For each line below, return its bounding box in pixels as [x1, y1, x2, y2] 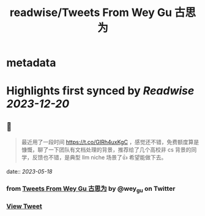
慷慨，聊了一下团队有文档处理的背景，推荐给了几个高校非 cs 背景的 [21, 146, 192, 153]
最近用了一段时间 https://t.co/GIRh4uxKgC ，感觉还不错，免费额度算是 [21, 139, 199, 146]
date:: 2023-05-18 [6, 168, 53, 175]
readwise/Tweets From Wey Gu [9, 6, 173, 20]
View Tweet [6, 202, 43, 210]
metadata [6, 56, 56, 70]
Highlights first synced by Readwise [6, 84, 195, 98]
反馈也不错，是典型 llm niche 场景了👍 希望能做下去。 [32, 154, 167, 161]
